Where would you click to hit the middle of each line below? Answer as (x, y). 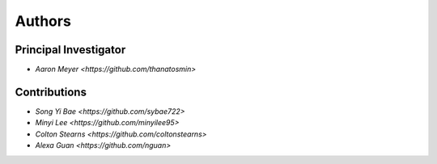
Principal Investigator (70, 50)
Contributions (51, 92)
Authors (43, 21)
